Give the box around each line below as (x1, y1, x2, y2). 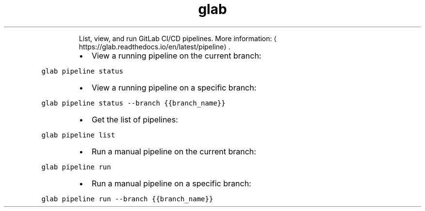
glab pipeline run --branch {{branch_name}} (41, 195, 213, 203)
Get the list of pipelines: (91, 114, 178, 124)
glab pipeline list (41, 131, 115, 139)
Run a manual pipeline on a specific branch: (91, 178, 251, 188)
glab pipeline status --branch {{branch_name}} (41, 99, 226, 107)
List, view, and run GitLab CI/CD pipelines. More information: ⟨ (79, 34, 277, 43)
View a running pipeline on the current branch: (91, 50, 262, 60)
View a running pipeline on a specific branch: (91, 82, 257, 92)
